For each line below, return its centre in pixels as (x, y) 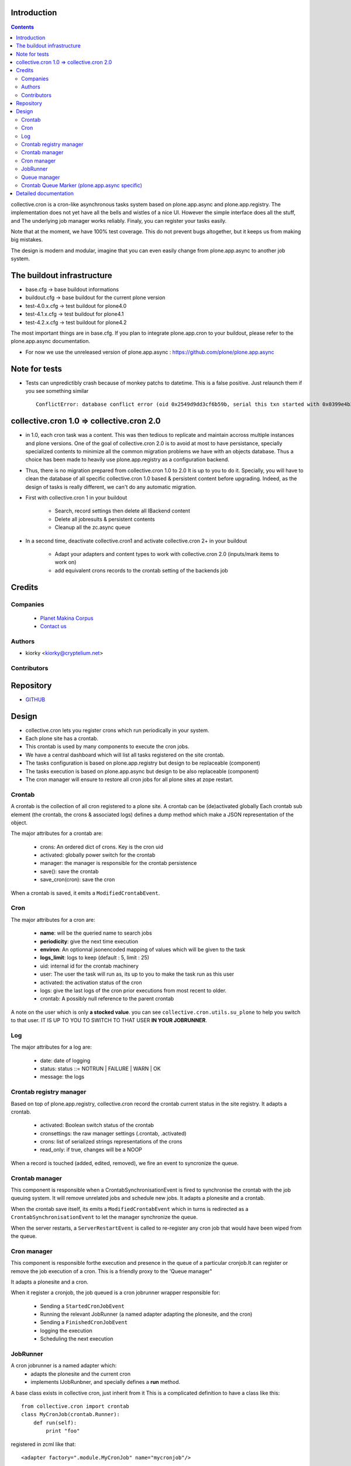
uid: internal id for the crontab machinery (89, 966)
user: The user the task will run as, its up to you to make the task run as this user (137, 974)
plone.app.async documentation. (51, 341)
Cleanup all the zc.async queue (93, 527)
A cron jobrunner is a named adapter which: (64, 1366)
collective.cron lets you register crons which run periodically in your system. (117, 730)
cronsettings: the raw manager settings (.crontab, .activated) (113, 1133)
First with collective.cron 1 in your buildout (76, 498)
